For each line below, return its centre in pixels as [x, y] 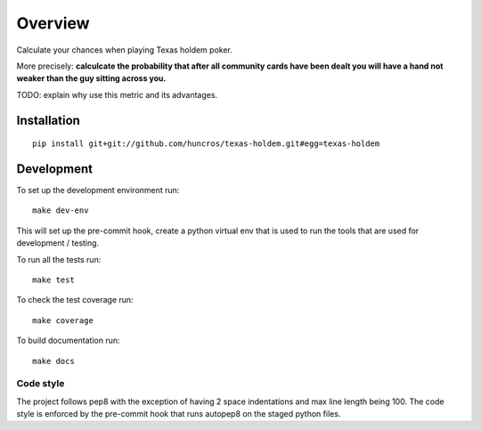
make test [53, 280]
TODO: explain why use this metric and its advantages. [117, 94]
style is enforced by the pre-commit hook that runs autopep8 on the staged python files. [179, 414]
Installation [48, 120]
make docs [53, 361]
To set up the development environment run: [98, 191]
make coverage [63, 320]
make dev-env [61, 211]
